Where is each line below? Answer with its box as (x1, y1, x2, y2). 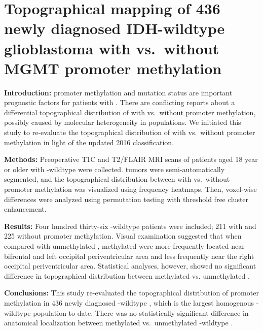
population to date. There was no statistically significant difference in (33, 307, 249, 318)
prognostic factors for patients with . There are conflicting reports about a (4, 97, 235, 108)
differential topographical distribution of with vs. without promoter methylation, (4, 107, 256, 117)
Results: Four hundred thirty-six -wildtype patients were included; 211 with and (4, 220, 256, 231)
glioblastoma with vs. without (4, 38, 219, 58)
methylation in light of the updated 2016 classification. (4, 137, 174, 147)
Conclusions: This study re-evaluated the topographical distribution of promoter (4, 287, 259, 298)
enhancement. (4, 204, 47, 214)
